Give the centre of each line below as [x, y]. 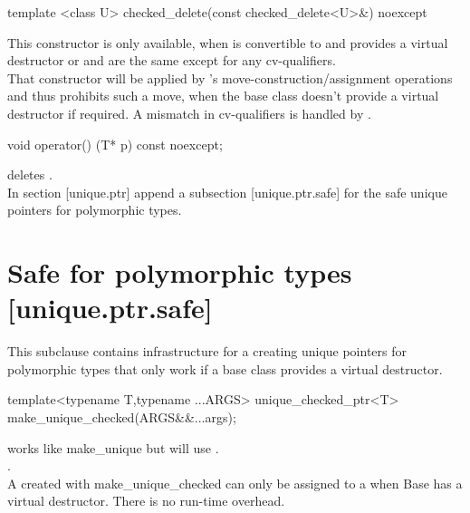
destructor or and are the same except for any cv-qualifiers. [172, 60]
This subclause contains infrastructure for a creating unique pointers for [207, 351]
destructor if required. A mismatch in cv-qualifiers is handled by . [189, 113]
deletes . [30, 174]
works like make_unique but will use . [113, 447]
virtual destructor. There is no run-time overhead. [146, 501]
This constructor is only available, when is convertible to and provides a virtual [228, 42]
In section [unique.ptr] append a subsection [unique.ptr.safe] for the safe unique [227, 192]
